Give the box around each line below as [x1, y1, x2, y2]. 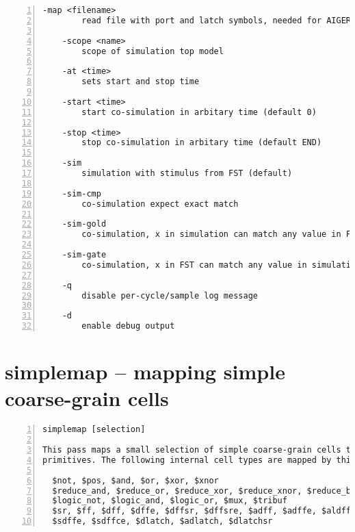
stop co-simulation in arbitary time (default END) [81, 138, 322, 148]
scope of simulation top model [81, 46, 224, 56]
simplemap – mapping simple [5, 357, 285, 385]
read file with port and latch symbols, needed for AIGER [81, 15, 352, 25]
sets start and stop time [81, 77, 200, 87]
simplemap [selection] [42, 425, 146, 435]
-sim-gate [62, 250, 107, 259]
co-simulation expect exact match [81, 199, 239, 209]
